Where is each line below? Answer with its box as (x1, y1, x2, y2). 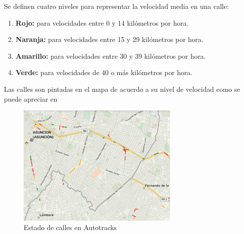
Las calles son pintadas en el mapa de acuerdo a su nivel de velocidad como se (4, 83, 240, 94)
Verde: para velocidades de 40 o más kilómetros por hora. (15, 67, 193, 78)
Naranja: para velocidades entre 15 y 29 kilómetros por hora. (15, 34, 204, 44)
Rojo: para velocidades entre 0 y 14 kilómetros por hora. (15, 17, 189, 28)
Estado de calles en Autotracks (24, 222, 117, 233)
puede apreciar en (4, 93, 58, 104)
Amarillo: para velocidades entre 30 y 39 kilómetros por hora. (15, 50, 206, 61)
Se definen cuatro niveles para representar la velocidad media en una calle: (4, 1, 229, 11)
